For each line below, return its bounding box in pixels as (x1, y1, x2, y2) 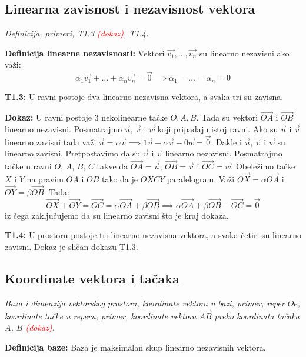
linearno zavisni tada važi (5, 135, 97, 148)
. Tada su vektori (196, 111, 258, 124)
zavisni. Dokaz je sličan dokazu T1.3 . (5, 240, 138, 252)
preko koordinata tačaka (214, 309, 300, 322)
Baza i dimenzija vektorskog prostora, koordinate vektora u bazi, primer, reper (5, 296, 285, 309)
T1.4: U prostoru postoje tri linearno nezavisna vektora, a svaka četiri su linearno (5, 229, 301, 241)
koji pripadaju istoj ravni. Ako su (157, 123, 278, 135)
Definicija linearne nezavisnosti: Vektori (5, 46, 165, 59)
